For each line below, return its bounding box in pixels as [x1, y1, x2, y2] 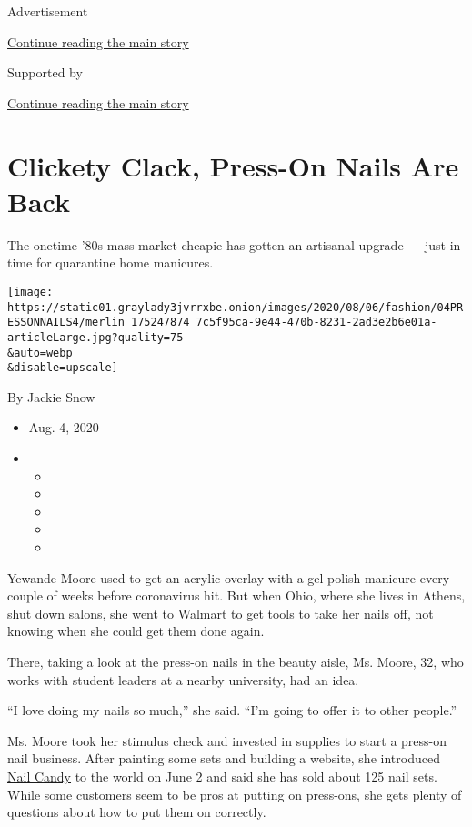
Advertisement [7, 2, 88, 20]
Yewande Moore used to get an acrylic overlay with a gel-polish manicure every [7, 568, 450, 587]
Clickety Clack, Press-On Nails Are [7, 146, 459, 184]
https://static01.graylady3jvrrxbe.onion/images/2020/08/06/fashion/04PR [7, 300, 464, 314]
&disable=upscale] [7, 361, 118, 375]
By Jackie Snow [7, 387, 95, 406]
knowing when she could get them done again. [7, 621, 265, 640]
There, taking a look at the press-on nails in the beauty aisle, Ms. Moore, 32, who [7, 651, 464, 671]
